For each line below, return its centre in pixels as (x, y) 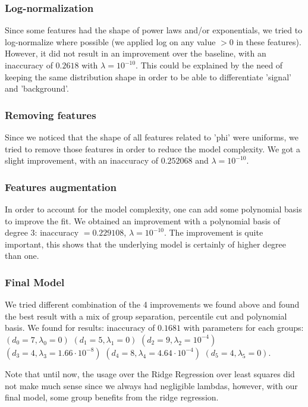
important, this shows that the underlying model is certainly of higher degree (146, 244)
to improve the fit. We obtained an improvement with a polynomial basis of (143, 220)
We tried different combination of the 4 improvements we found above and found (152, 304)
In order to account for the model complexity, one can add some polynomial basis (153, 209)
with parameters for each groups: (243, 328)
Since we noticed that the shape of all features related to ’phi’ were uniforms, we (152, 137)
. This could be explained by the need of (209, 65)
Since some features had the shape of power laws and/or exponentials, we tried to (154, 30)
